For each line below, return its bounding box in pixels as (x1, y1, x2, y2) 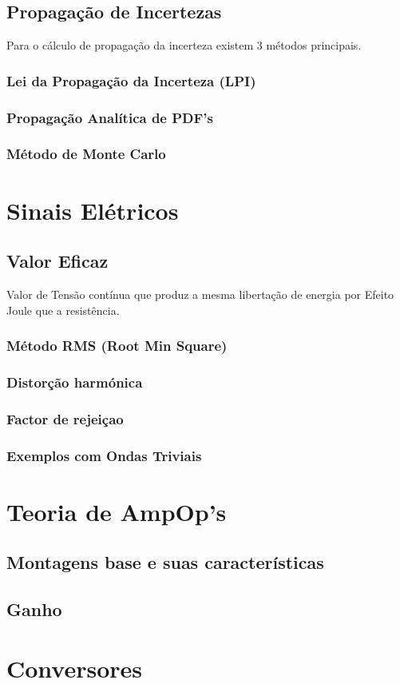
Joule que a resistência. (6, 301, 120, 318)
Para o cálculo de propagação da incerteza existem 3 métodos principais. (6, 37, 362, 54)
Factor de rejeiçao (6, 408, 124, 428)
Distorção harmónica (6, 372, 143, 392)
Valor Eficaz (6, 249, 109, 273)
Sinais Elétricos (6, 193, 179, 226)
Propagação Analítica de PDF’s (6, 107, 214, 127)
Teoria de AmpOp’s (6, 495, 227, 527)
